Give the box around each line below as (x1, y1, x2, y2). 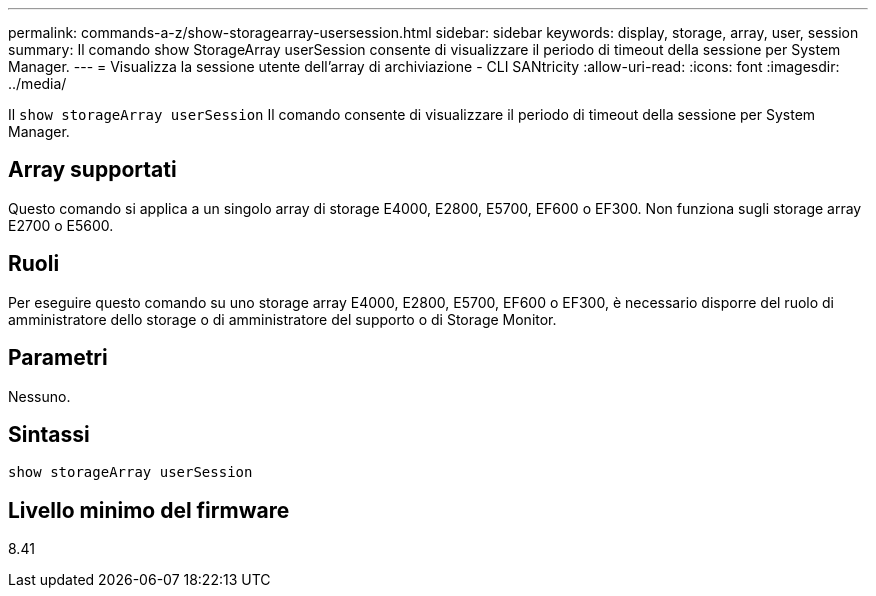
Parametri (8, 345, 108, 371)
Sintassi (8, 421, 90, 447)
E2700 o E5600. (8, 216, 114, 234)
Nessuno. (8, 387, 71, 405)
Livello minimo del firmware (8, 497, 290, 523)
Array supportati (8, 157, 177, 183)
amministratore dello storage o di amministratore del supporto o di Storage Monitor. (8, 310, 557, 328)
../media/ (8, 75, 67, 92)
